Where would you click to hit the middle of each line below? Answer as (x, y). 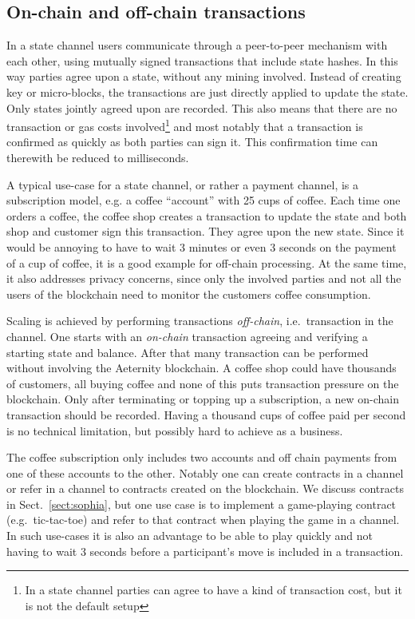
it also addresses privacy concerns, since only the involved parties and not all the (204, 278)
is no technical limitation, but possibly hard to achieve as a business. (175, 430)
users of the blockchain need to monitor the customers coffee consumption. (189, 294)
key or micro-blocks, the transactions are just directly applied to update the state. (207, 91)
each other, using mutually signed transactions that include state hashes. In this (202, 60)
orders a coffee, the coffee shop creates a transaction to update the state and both (207, 215)
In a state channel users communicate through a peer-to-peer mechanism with (197, 45)
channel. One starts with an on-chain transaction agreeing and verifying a (187, 336)
